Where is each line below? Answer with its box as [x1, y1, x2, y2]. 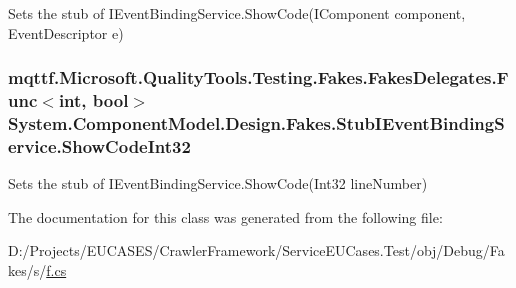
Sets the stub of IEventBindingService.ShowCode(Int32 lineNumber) [8, 173, 428, 194]
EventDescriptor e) [8, 22, 124, 43]
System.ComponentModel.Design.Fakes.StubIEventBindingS [8, 110, 505, 135]
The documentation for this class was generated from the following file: [8, 206, 443, 227]
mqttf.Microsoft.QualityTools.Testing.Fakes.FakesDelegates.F [8, 65, 509, 90]
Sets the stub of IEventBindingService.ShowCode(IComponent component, [8, 3, 466, 23]
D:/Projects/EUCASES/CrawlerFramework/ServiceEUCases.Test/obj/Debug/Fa [8, 240, 505, 261]
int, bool [58, 88, 129, 113]
